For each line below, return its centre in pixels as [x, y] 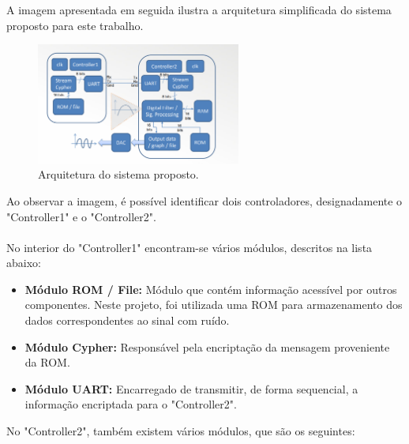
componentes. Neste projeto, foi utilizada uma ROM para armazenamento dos [214, 305]
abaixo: [24, 263]
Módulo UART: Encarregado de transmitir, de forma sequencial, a [191, 388]
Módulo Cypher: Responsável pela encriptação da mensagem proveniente [207, 346]
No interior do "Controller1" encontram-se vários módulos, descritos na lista [189, 247]
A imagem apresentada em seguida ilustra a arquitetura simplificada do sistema [199, 9]
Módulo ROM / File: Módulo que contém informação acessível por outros [211, 289]
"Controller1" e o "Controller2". [81, 216]
